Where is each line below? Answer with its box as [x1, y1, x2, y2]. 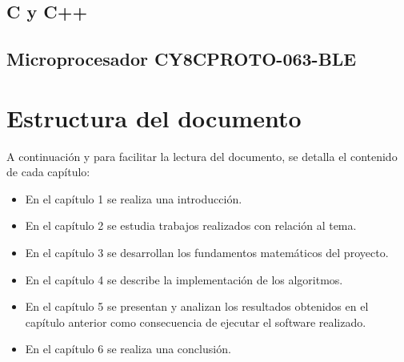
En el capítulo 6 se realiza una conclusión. [25, 340, 231, 357]
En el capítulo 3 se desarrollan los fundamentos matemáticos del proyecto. [25, 244, 389, 261]
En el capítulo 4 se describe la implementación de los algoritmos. [25, 271, 343, 288]
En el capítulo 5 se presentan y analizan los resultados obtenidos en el [25, 298, 369, 315]
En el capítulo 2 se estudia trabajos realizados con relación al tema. [25, 217, 357, 234]
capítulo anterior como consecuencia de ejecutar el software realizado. [25, 313, 366, 330]
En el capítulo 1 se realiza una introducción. [25, 190, 242, 207]
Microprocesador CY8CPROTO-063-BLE [6, 46, 357, 71]
